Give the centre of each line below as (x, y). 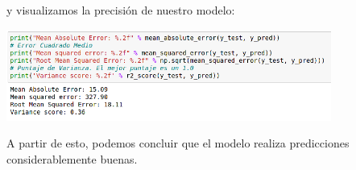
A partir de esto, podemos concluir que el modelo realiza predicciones (178, 143)
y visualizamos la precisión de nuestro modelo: (121, 10)
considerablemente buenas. (72, 159)
